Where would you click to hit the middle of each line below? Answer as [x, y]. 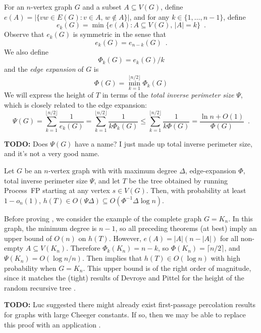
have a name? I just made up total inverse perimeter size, [164, 143]
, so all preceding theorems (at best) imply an [186, 228]
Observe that [24, 34]
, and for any [149, 16]
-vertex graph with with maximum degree [113, 170]
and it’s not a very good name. [52, 153]
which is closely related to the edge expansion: [75, 105]
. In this [241, 218]
